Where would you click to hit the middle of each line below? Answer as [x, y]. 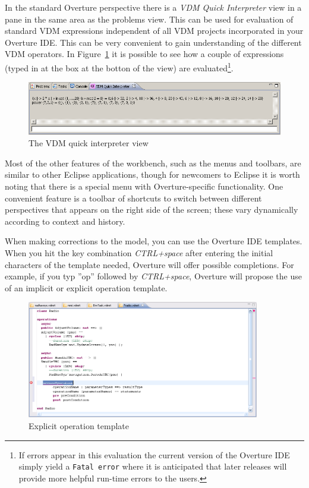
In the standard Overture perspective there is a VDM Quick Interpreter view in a [153, 7]
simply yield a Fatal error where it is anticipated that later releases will [153, 466]
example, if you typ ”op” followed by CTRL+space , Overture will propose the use [153, 276]
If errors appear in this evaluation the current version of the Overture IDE [154, 454]
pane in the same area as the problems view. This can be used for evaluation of [149, 19]
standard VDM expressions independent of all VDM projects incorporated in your [154, 31]
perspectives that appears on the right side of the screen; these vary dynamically [152, 210]
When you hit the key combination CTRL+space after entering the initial [139, 252]
